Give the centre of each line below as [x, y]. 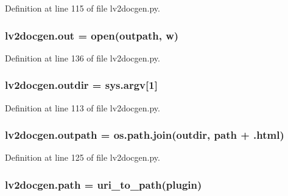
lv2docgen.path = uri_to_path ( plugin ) [104, 184]
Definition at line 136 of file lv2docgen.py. [83, 58]
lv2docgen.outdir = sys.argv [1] [81, 85]
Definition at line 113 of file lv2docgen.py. [83, 107]
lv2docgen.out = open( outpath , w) [92, 35]
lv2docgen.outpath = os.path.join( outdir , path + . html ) [145, 135]
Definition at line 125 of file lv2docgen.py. [83, 157]
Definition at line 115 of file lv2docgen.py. [83, 8]
